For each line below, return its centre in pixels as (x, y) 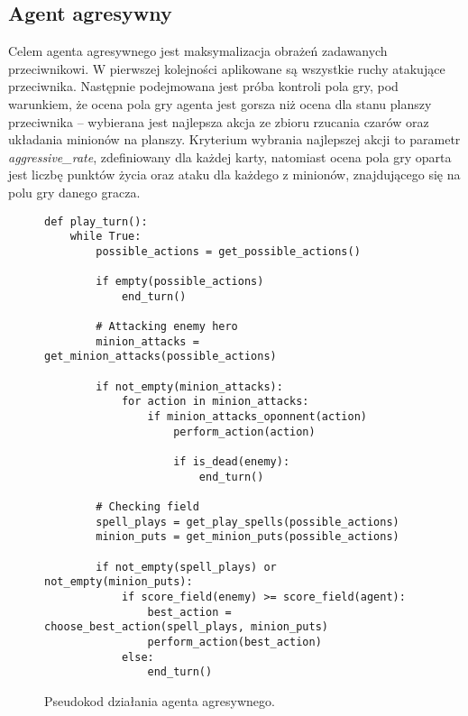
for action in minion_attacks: (215, 402)
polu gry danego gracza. (74, 192)
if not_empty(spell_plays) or (186, 567)
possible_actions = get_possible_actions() (228, 251)
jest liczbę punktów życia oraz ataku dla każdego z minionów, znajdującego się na (234, 174)
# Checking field (147, 507)
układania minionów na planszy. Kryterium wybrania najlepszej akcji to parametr (234, 139)
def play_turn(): (96, 221)
